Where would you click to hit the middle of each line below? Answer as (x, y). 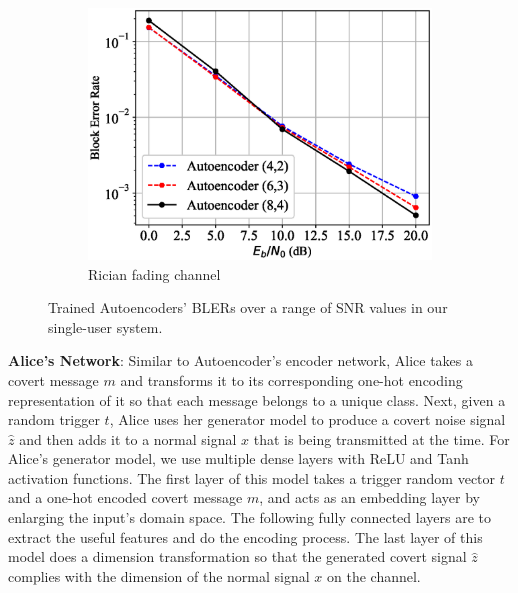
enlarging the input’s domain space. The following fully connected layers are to (249, 517)
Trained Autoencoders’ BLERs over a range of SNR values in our (248, 307)
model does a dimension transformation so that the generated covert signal (237, 556)
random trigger (54, 419)
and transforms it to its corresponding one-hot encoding (291, 379)
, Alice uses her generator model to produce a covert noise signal (307, 419)
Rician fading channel (154, 273)
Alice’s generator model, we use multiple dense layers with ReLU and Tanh (238, 458)
